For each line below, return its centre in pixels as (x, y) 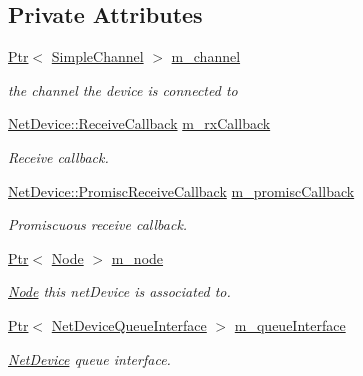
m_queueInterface (290, 324)
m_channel (206, 56)
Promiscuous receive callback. (98, 224)
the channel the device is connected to (123, 89)
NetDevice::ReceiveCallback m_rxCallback (139, 123)
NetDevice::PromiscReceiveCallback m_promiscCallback (181, 190)
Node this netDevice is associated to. (119, 291)
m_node (137, 257)
